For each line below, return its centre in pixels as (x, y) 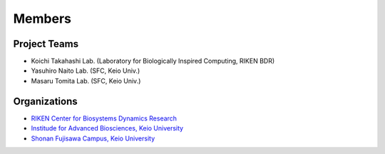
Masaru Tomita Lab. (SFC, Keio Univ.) (86, 81)
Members (42, 19)
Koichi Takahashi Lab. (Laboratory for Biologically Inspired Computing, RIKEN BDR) (153, 61)
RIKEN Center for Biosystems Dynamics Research (104, 118)
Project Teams (46, 44)
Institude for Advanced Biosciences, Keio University (107, 128)
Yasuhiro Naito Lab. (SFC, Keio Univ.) (86, 71)
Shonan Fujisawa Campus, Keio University (93, 138)
